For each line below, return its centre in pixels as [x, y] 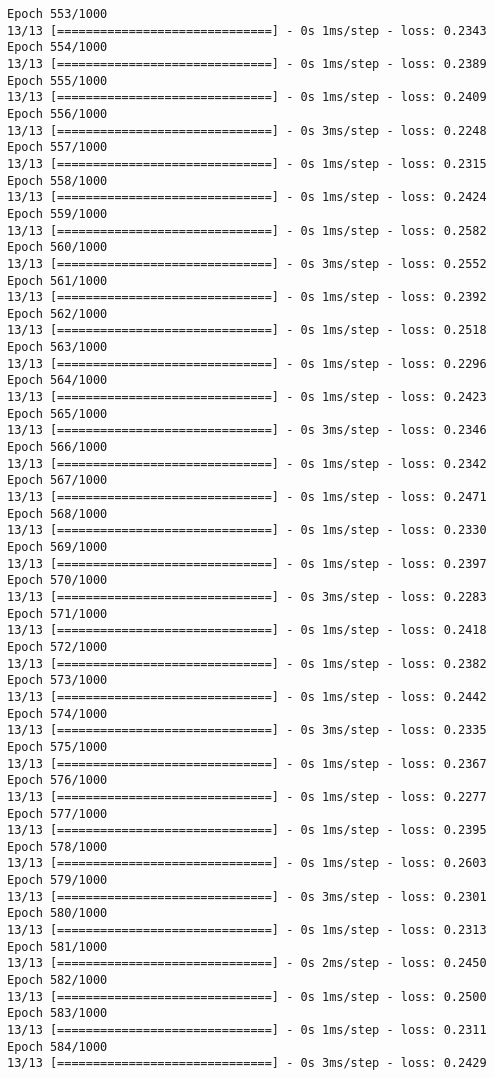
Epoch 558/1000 [57, 180]
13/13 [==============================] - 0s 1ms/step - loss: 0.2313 [247, 930]
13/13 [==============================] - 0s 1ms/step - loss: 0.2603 [247, 863]
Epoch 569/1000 [57, 547]
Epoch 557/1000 [57, 147]
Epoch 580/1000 [57, 913]
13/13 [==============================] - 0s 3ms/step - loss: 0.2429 [247, 1063]
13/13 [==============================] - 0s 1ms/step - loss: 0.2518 [247, 330]
